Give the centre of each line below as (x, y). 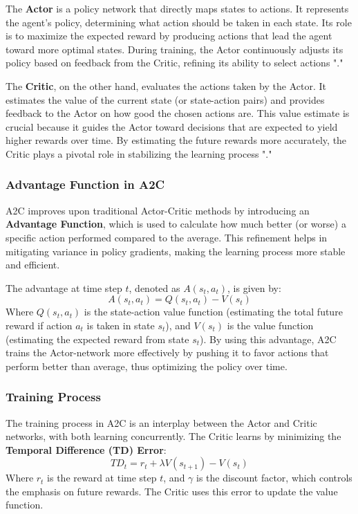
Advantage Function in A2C (85, 184)
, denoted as (154, 287)
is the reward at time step (102, 478)
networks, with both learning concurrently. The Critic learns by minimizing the (173, 436)
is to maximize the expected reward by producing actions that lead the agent (169, 36)
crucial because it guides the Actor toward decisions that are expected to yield (172, 126)
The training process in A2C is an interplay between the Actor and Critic (161, 422)
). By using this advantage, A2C (268, 339)
